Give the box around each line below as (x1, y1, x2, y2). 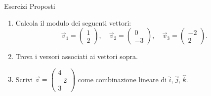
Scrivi (15, 74, 33, 84)
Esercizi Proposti (4, 1, 55, 11)
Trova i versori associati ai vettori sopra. (15, 51, 138, 62)
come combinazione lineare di (78, 74, 167, 84)
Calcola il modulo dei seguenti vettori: (15, 17, 131, 28)
